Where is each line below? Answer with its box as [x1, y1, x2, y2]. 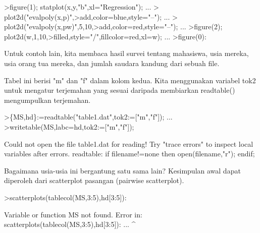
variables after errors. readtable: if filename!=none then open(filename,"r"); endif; [4, 148, 255, 159]
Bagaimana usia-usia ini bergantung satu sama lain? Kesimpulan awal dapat [4, 165, 241, 176]
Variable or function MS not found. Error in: [4, 209, 142, 219]
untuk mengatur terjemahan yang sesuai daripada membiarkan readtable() [4, 85, 235, 95]
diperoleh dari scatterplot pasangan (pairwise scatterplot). [4, 175, 184, 186]
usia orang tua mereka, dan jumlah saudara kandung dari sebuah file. [4, 57, 220, 68]
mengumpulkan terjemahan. [4, 94, 91, 105]
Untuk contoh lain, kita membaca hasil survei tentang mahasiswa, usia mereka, [4, 48, 249, 59]
